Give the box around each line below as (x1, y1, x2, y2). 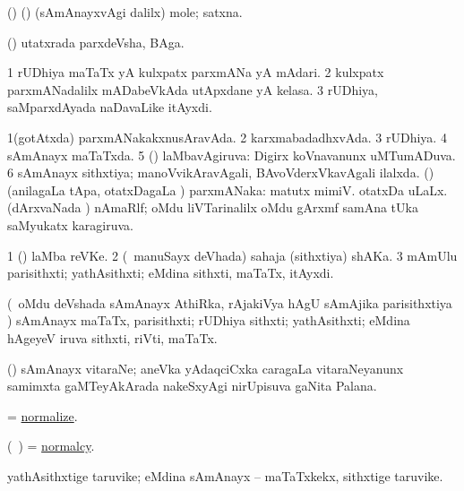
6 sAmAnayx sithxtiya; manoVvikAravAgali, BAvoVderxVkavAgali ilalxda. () (7, 163, 434, 182)
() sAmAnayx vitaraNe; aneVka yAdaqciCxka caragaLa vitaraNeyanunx (7, 358, 404, 377)
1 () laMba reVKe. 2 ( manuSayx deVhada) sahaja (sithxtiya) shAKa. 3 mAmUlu (7, 245, 458, 264)
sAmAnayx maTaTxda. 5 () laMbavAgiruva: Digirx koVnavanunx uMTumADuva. (7, 145, 456, 164)
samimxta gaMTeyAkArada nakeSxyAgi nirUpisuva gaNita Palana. (7, 376, 377, 395)
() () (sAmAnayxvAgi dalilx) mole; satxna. (7, 3, 243, 21)
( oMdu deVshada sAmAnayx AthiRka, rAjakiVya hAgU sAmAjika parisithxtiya (7, 293, 452, 312)
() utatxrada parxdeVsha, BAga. (7, 32, 185, 51)
